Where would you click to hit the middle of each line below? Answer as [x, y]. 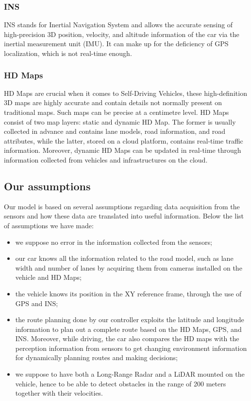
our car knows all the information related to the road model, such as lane [124, 258]
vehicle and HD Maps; [48, 277]
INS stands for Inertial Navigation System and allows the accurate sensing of [118, 25]
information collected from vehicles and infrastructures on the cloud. [106, 159]
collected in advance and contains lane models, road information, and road [115, 131]
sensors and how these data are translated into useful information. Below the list [124, 216]
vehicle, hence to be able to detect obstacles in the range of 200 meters [121, 383]
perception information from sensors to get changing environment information [131, 348]
